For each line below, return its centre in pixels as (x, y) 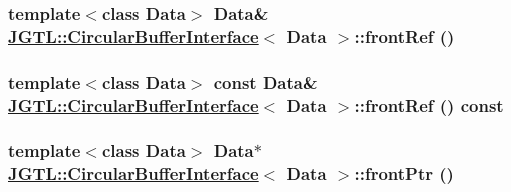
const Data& (265, 81)
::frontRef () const (429, 104)
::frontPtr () (404, 173)
